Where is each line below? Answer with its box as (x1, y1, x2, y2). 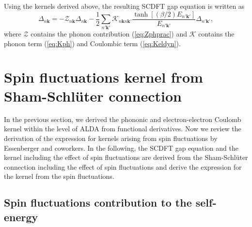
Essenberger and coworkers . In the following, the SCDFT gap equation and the (4, 142, 238, 153)
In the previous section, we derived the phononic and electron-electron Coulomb (4, 114, 241, 124)
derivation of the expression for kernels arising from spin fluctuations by (4, 133, 218, 143)
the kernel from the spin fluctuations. (4, 171, 114, 181)
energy (4, 209, 38, 224)
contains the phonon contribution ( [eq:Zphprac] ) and (31, 29, 187, 39)
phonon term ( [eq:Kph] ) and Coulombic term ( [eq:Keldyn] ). (4, 38, 181, 48)
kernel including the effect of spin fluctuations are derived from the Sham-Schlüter (4, 152, 248, 162)
